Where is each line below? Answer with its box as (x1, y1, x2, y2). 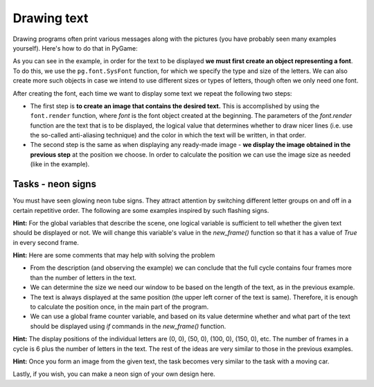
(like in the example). (30, 160, 90, 169)
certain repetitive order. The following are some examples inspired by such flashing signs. (12, 206, 269, 214)
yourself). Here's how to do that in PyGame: (12, 44, 138, 52)
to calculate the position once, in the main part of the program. (30, 302, 209, 311)
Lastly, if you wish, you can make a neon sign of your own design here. (12, 370, 215, 378)
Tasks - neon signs (12, 178, 97, 190)
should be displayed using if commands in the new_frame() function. (30, 322, 226, 330)
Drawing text (12, 10, 89, 26)
